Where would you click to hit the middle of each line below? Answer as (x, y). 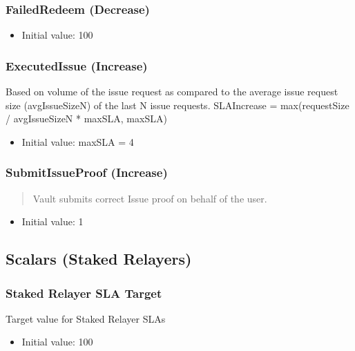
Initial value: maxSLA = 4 (78, 141)
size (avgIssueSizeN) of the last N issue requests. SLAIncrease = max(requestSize (177, 105)
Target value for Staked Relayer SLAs (86, 318)
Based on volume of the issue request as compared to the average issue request (172, 92)
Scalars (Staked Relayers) (99, 259)
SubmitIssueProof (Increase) (87, 172)
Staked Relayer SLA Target (84, 293)
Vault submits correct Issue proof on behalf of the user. (150, 198)
